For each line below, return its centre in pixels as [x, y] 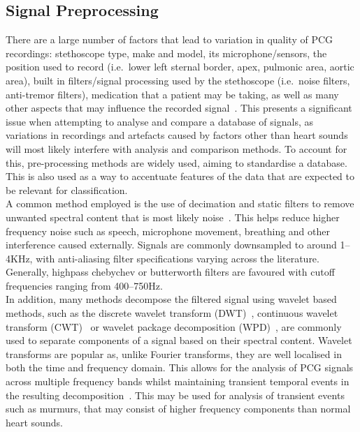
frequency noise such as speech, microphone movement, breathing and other [168, 231]
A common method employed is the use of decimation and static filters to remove [180, 203]
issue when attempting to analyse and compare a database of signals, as [159, 121]
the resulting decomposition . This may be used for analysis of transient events [175, 395]
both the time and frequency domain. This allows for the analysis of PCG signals [180, 367]
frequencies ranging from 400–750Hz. [84, 285]
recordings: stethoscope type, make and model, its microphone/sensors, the [166, 53]
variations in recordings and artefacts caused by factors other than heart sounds [177, 135]
